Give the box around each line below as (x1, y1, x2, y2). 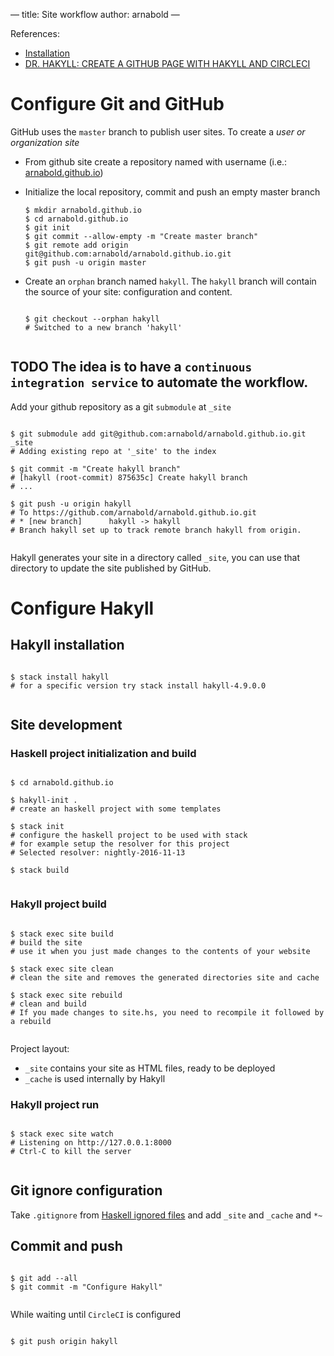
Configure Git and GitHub (10, 93, 225, 116)
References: (10, 28, 60, 39)
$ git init (24, 222, 71, 233)
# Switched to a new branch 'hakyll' (24, 322, 183, 333)
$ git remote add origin (24, 240, 129, 250)
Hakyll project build (10, 897, 107, 911)
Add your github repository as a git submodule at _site (10, 400, 232, 413)
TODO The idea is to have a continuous (10, 359, 253, 376)
